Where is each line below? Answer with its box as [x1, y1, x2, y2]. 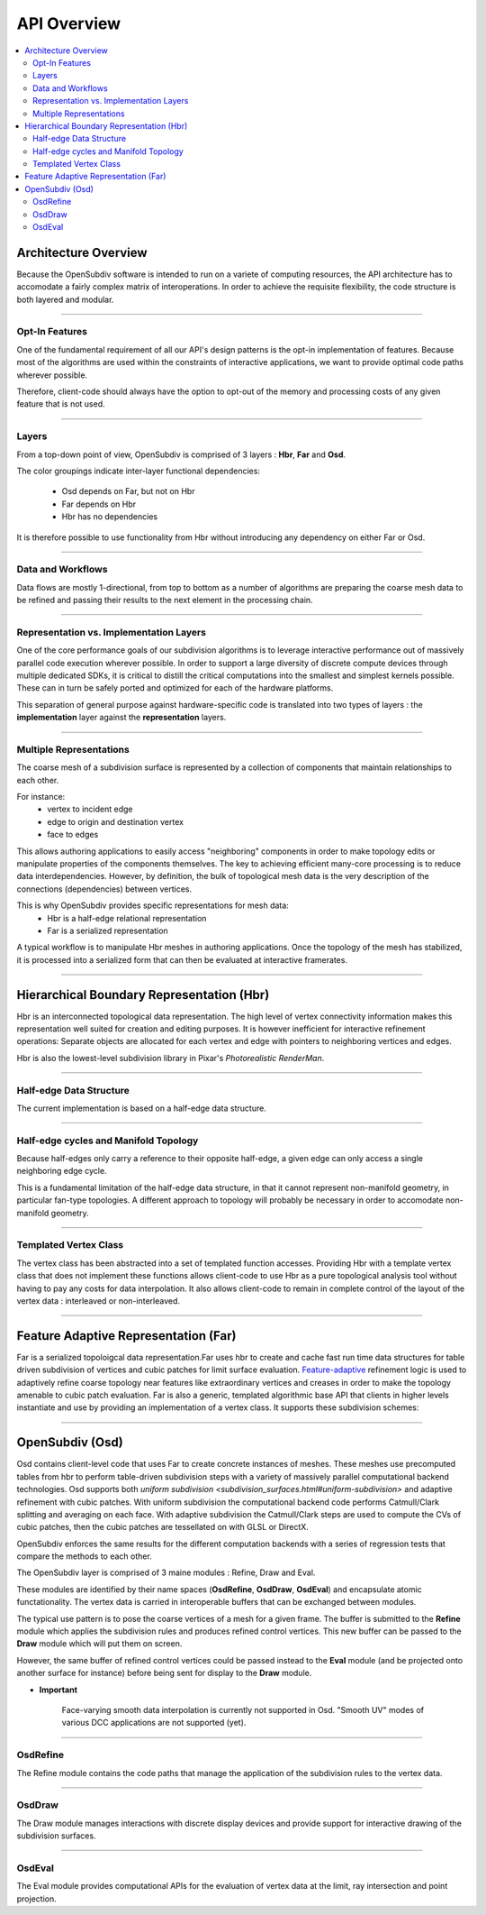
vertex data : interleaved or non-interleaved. [16, 1295, 180, 1306]
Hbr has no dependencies [61, 511, 157, 522]
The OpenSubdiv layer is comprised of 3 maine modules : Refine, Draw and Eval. [16, 1567, 316, 1578]
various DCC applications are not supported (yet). [61, 1718, 247, 1728]
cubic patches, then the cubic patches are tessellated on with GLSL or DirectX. [16, 1522, 310, 1533]
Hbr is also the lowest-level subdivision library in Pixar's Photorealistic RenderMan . [16, 1052, 325, 1063]
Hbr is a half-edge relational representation [47, 912, 207, 923]
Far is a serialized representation [47, 925, 168, 936]
